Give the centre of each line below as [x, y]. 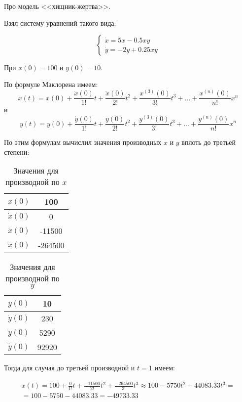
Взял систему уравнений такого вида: [60, 22]
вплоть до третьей [208, 142]
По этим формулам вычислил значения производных [83, 142]
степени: [17, 152]
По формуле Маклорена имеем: [51, 84]
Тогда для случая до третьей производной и [69, 368]
